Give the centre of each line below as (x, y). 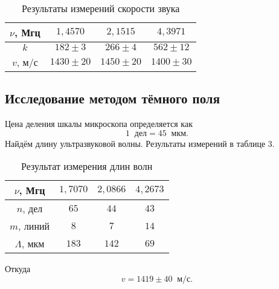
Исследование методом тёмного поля (112, 98)
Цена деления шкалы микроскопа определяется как (99, 124)
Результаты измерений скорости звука (101, 8)
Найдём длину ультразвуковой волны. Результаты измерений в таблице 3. (140, 143)
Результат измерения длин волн (87, 166)
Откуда (18, 269)
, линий (34, 226)
